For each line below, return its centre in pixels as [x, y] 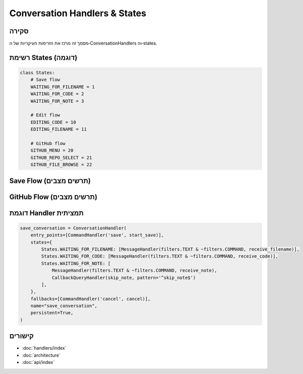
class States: [37, 73]
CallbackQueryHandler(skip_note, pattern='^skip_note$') [124, 277]
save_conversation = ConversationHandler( [73, 228]
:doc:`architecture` [41, 355]
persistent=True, [52, 313]
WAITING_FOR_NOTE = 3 [57, 101]
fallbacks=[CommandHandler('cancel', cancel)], [91, 299]
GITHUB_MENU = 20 [52, 151]
